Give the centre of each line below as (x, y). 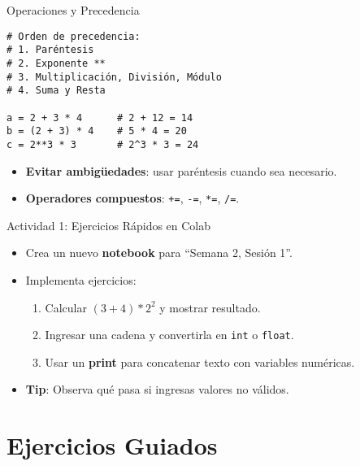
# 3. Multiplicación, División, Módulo (114, 77)
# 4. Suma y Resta (56, 91)
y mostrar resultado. (210, 307)
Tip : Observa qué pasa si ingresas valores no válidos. (157, 389)
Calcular (66, 307)
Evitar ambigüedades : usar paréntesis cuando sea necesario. (181, 170)
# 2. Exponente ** (56, 63)
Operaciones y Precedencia (73, 10)
